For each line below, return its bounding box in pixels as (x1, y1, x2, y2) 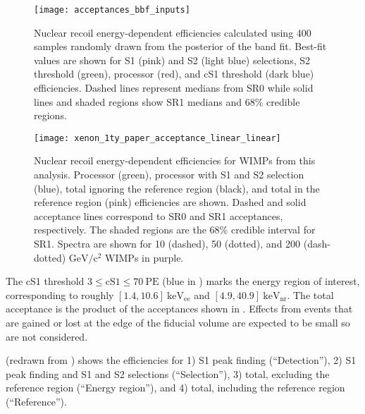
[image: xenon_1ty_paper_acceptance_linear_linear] (34, 133, 281, 143)
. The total (287, 287, 334, 302)
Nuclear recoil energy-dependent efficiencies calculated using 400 (34, 25, 311, 39)
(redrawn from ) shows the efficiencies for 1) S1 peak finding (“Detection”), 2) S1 (6, 353, 357, 367)
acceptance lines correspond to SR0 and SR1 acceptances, (34, 208, 283, 223)
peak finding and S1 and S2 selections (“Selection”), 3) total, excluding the (6, 366, 330, 381)
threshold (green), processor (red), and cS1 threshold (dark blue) (34, 66, 314, 81)
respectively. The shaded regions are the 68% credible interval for (34, 222, 316, 237)
